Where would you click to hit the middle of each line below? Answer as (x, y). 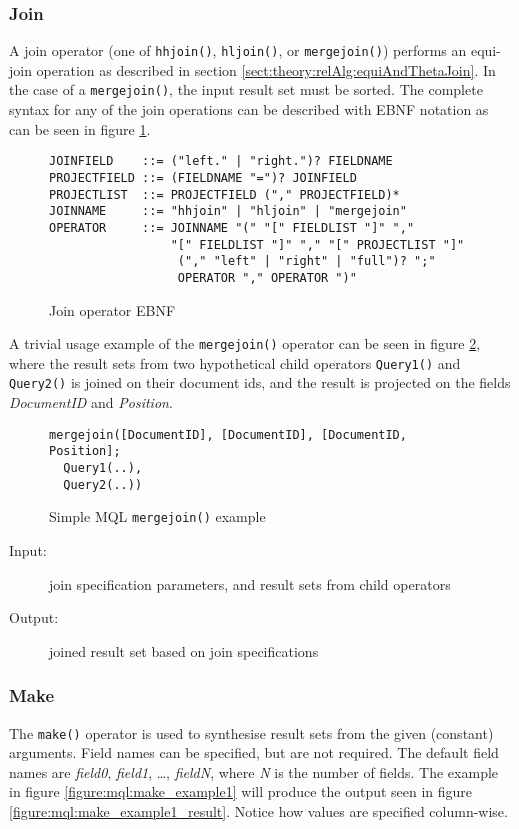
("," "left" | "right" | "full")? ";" (306, 261)
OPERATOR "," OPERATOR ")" (267, 277)
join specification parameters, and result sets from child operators (250, 583)
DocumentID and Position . (91, 402)
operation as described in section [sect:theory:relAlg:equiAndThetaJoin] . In (266, 69)
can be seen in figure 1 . (80, 128)
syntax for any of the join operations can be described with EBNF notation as (249, 109)
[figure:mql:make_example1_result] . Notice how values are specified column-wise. (258, 811)
